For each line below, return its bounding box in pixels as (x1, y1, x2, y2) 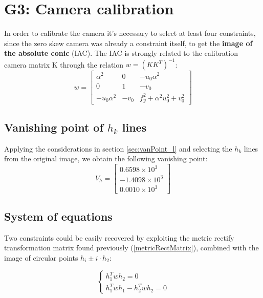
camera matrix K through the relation (4, 59, 124, 70)
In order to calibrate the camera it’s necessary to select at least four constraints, (4, 28, 256, 38)
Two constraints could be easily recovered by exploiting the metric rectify (4, 232, 234, 243)
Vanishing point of (4, 119, 103, 135)
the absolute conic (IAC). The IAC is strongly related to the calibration (4, 48, 238, 58)
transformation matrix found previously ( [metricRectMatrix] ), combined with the (4, 242, 259, 253)
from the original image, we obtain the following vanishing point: (4, 153, 208, 164)
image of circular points (4, 252, 78, 263)
